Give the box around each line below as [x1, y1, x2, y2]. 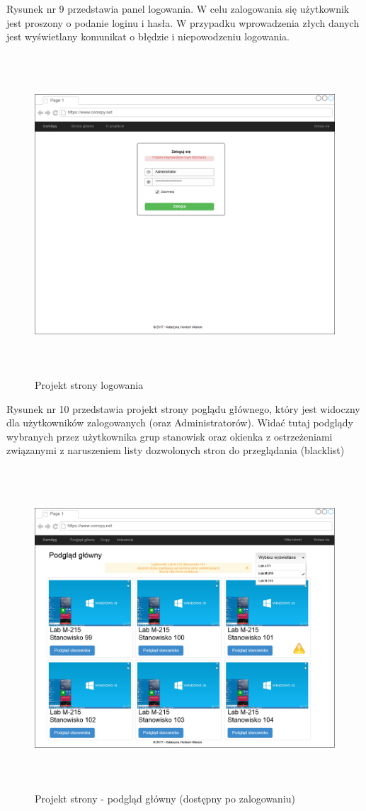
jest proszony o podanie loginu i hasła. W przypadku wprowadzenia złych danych [6, 15, 360, 30]
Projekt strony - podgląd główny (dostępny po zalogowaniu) [35, 791, 296, 805]
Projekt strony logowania [35, 377, 144, 392]
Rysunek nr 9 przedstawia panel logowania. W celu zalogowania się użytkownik [6, 1, 350, 16]
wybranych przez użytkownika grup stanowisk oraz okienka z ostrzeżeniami [6, 429, 333, 443]
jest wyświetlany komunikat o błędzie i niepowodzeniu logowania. [6, 29, 290, 44]
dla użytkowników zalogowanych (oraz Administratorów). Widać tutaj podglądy [6, 415, 353, 430]
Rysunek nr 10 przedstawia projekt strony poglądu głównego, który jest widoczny [6, 401, 360, 416]
